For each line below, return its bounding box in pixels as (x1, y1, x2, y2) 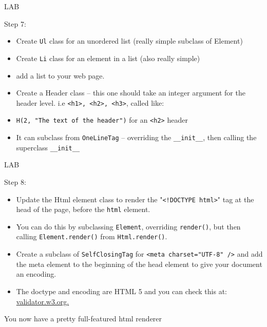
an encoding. (16, 268, 56, 279)
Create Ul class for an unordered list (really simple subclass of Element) (16, 35, 243, 46)
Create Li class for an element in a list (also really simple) (16, 52, 200, 63)
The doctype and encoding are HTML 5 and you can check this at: (16, 285, 227, 296)
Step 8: (4, 176, 26, 187)
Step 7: (4, 18, 26, 29)
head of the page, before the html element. (16, 204, 150, 215)
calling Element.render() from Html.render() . (16, 231, 167, 242)
